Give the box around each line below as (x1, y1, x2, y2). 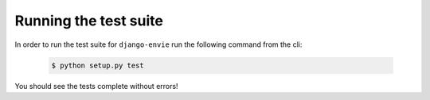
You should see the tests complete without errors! (14, 81, 178, 90)
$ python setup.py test (51, 60, 145, 70)
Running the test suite (14, 12, 163, 29)
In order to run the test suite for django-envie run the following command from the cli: (14, 40, 303, 49)
